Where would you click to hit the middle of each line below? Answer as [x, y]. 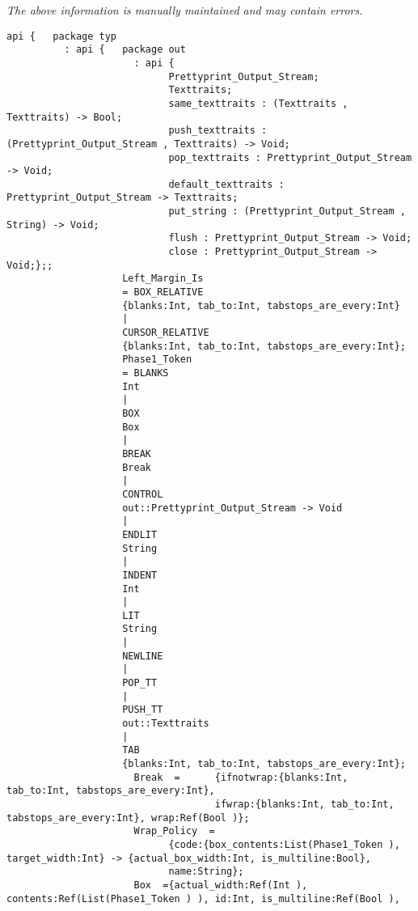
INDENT [140, 575]
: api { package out [125, 50]
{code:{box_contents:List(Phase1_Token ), [284, 844]
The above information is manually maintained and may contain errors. [185, 10]
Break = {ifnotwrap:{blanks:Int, [241, 777]
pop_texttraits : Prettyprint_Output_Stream [290, 157]
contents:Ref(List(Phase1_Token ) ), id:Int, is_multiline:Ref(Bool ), [203, 898]
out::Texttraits [166, 724]
